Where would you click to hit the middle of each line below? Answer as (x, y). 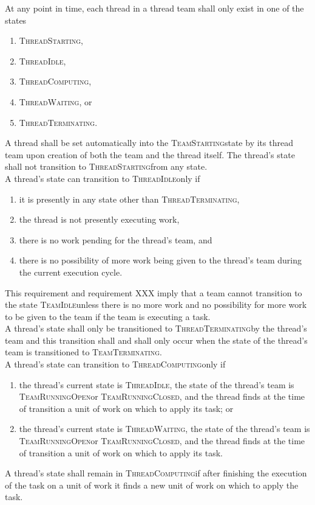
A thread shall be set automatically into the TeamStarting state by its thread (149, 143)
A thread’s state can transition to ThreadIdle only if (103, 178)
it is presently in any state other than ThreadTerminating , (129, 199)
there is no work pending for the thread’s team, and (116, 239)
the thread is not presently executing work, (99, 219)
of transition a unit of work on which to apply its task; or (126, 408)
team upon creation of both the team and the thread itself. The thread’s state (150, 154)
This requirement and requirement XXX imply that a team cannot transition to (154, 292)
